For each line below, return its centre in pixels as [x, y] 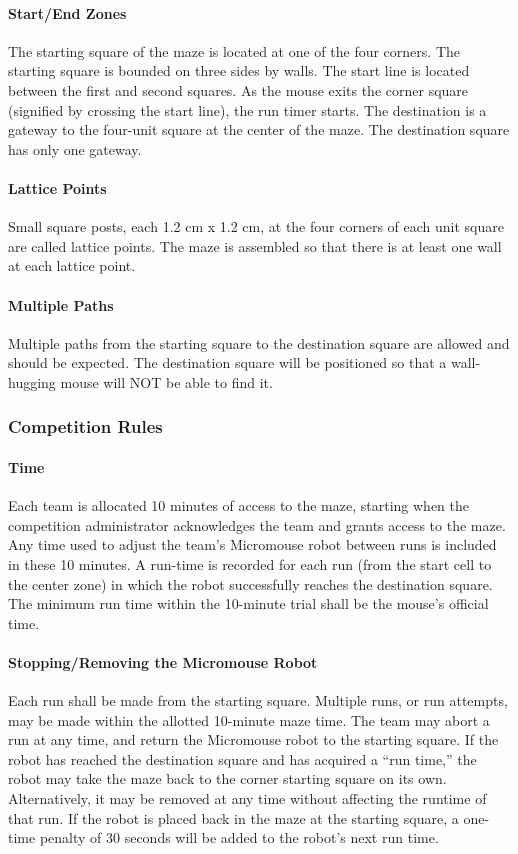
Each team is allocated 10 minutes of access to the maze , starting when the [239, 505]
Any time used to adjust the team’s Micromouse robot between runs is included [252, 544]
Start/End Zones [67, 12]
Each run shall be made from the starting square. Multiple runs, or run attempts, [258, 700]
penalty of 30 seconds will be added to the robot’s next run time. [239, 837]
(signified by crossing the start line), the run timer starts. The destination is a [247, 109]
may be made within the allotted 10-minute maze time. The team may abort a [249, 719]
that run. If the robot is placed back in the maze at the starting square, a [233, 817]
